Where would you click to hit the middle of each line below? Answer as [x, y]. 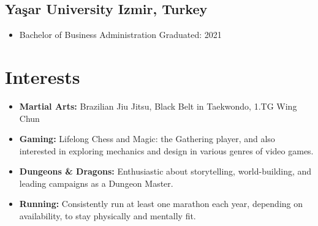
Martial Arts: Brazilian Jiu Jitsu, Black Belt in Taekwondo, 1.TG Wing [158, 106]
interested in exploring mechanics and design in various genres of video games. [166, 150]
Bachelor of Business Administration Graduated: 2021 [120, 35]
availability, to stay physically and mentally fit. [108, 216]
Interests [43, 76]
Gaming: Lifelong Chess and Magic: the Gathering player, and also [147, 139]
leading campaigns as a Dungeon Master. [96, 183]
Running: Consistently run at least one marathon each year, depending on [161, 204]
